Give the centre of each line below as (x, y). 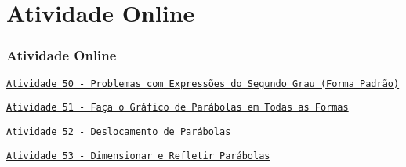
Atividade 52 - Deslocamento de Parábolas (119, 131)
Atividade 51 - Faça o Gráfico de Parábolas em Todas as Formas (178, 108)
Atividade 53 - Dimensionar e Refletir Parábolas (138, 156)
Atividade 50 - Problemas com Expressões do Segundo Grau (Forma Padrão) (203, 83)
